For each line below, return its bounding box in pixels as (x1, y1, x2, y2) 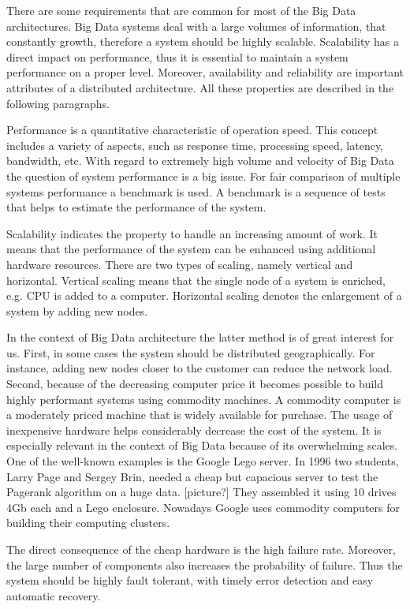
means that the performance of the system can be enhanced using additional (6, 241, 376, 257)
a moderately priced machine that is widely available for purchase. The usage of (6, 406, 393, 423)
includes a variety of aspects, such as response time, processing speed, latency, (6, 136, 384, 153)
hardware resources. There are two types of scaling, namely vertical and (6, 256, 353, 272)
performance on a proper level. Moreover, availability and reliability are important (6, 64, 404, 80)
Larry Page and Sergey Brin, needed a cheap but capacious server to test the (6, 468, 378, 484)
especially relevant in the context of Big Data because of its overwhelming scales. (6, 437, 398, 454)
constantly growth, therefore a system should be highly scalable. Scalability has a (6, 33, 399, 50)
